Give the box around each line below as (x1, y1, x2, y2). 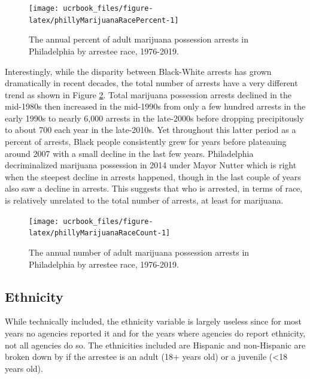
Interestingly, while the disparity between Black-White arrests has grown (5, 65, 272, 77)
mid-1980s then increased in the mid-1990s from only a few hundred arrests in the (5, 100, 306, 113)
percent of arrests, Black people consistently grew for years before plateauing (5, 135, 287, 148)
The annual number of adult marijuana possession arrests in (29, 245, 250, 258)
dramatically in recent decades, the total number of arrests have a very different (5, 77, 298, 89)
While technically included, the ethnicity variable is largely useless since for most (5, 315, 302, 328)
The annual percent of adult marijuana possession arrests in (29, 33, 248, 46)
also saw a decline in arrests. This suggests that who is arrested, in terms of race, (5, 182, 303, 195)
